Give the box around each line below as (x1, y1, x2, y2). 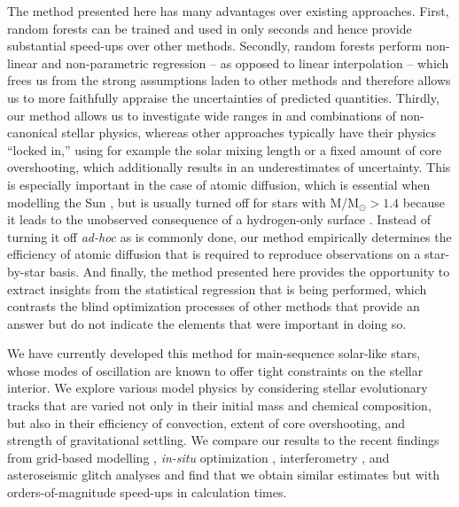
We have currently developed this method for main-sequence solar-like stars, (7, 344, 421, 363)
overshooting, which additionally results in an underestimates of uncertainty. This (7, 158, 451, 176)
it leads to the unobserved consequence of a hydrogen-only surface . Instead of (7, 210, 432, 229)
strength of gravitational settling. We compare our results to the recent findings (7, 431, 440, 449)
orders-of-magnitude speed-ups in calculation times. (7, 483, 287, 502)
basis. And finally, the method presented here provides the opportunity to (49, 261, 450, 280)
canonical (7, 123, 58, 142)
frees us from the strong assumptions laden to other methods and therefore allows (7, 71, 451, 90)
